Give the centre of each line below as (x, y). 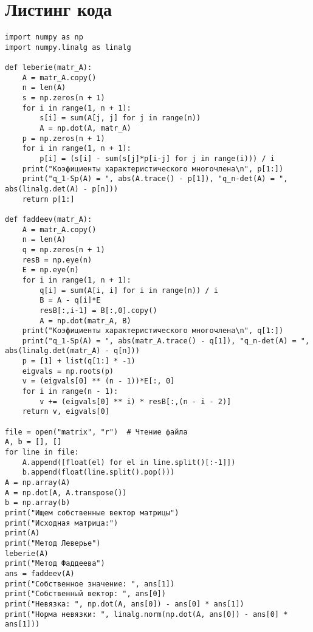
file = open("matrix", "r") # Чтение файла (96, 432)
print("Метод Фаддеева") (55, 564)
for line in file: (42, 452)
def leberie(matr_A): (49, 68)
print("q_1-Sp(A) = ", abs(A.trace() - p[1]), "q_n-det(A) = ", (155, 179)
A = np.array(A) (38, 483)
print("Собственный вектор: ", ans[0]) (85, 594)
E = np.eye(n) (50, 270)
